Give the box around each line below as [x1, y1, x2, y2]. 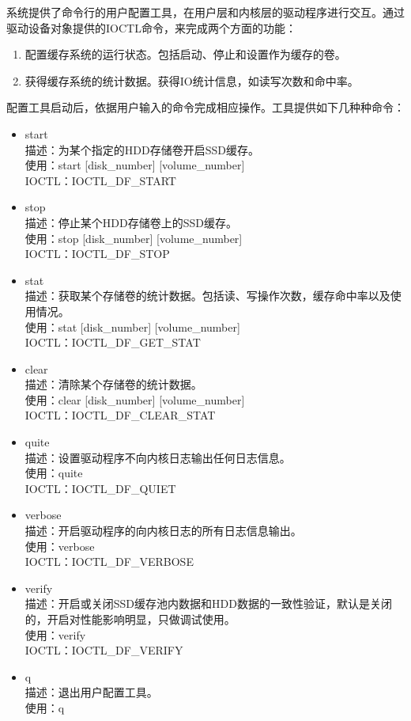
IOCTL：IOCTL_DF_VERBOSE [25, 553, 194, 570]
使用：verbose [25, 537, 95, 554]
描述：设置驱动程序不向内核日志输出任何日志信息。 [25, 449, 291, 465]
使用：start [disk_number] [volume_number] [25, 157, 245, 173]
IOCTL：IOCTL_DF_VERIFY [25, 642, 183, 658]
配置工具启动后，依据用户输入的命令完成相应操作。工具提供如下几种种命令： [6, 99, 405, 116]
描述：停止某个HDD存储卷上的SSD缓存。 [25, 214, 237, 230]
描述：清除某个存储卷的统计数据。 [25, 376, 202, 393]
